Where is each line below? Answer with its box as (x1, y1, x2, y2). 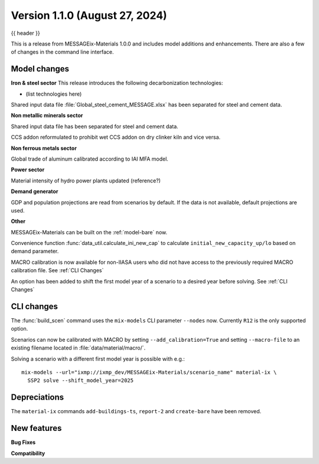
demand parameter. (11, 248, 59, 255)
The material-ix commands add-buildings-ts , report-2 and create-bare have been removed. (11, 408, 262, 415)
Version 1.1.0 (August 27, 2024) (11, 9, 168, 22)
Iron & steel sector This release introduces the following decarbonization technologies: (11, 80, 223, 87)
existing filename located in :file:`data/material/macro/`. (11, 344, 146, 351)
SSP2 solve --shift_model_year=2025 (27, 377, 134, 384)
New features (11, 423, 62, 433)
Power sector (11, 166, 45, 174)
